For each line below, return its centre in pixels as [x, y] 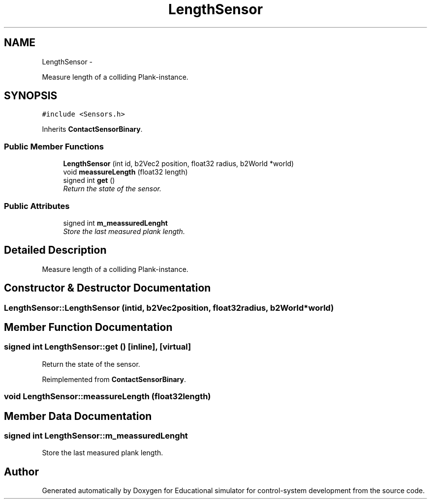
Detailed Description [55, 250]
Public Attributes [37, 206]
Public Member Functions [54, 146]
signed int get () [89, 180]
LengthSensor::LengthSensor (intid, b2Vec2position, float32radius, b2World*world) [169, 308]
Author [21, 472]
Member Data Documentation [78, 416]
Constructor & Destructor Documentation [108, 288]
